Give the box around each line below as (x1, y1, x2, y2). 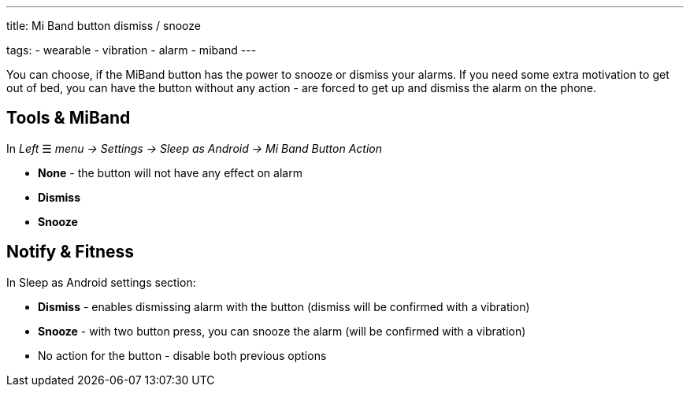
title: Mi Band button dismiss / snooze (6, 19, 201, 32)
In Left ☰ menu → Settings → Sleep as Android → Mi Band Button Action (6, 141, 383, 155)
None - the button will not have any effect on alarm (38, 165, 302, 180)
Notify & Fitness (6, 242, 135, 262)
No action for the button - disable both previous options (38, 348, 327, 362)
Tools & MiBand (6, 108, 131, 128)
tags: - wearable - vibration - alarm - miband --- (6, 43, 257, 57)
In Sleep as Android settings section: (6, 275, 196, 289)
